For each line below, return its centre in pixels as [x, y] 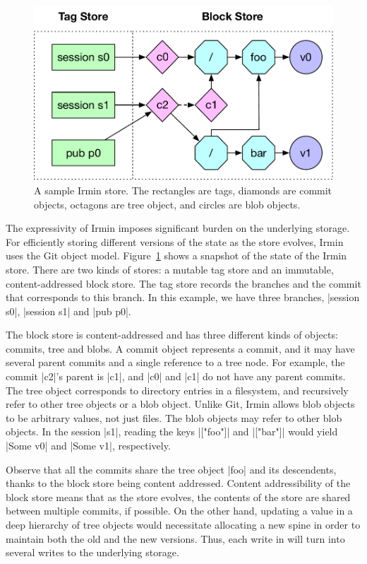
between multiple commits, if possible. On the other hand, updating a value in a [179, 511]
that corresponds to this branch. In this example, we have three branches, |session [183, 297]
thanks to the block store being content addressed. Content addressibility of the [178, 483]
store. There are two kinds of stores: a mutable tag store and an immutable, [170, 269]
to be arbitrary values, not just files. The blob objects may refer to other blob [174, 417]
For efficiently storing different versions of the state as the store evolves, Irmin [175, 241]
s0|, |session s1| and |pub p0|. [68, 311]
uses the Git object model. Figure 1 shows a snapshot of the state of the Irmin [176, 255]
